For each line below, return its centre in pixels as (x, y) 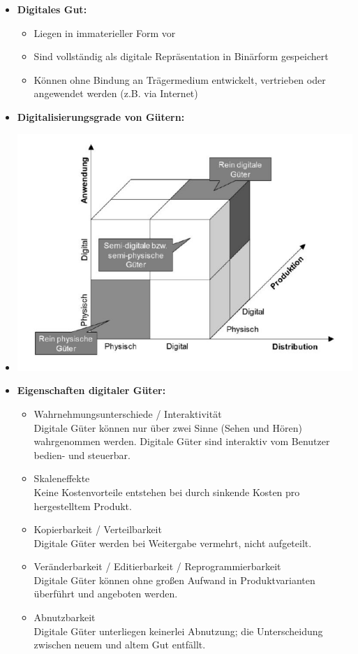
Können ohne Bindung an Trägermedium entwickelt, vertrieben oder (180, 79)
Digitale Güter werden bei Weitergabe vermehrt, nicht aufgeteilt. (173, 543)
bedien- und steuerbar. (82, 455)
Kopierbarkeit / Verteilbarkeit (98, 529)
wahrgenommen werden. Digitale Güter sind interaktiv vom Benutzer (182, 441)
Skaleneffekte (62, 478)
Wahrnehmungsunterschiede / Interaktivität (128, 413)
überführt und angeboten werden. (106, 594)
